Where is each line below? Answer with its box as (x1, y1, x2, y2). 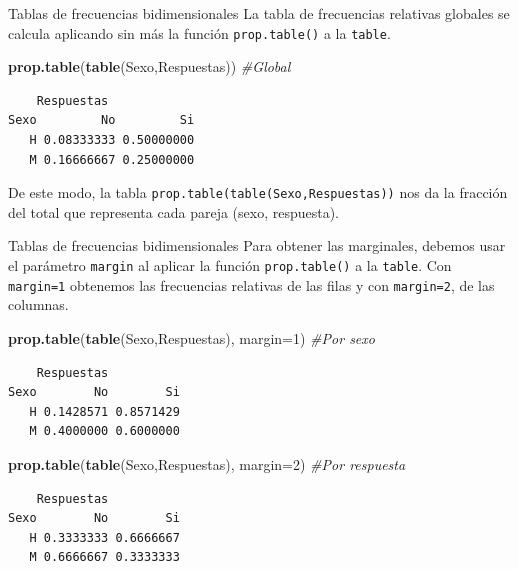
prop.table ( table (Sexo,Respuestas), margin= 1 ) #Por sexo (8, 327, 375, 348)
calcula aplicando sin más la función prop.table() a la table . (8, 22, 391, 43)
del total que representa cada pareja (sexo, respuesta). (8, 201, 340, 222)
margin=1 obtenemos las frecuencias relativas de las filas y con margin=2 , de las (8, 274, 495, 295)
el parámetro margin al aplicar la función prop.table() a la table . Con (8, 255, 452, 276)
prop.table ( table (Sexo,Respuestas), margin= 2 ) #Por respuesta (8, 453, 406, 474)
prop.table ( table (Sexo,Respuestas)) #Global (8, 56, 291, 77)
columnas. (8, 294, 69, 315)
